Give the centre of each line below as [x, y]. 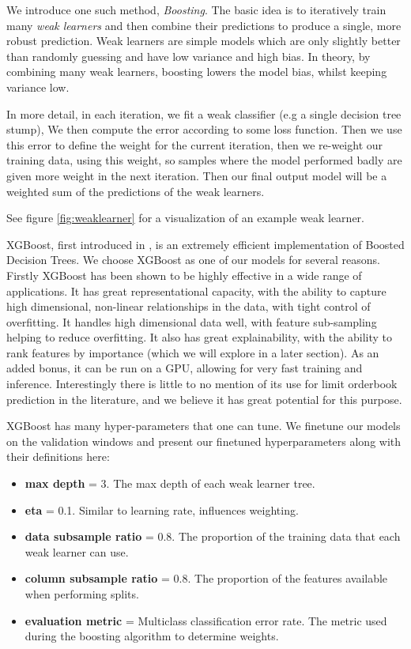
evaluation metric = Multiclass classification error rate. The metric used [206, 620]
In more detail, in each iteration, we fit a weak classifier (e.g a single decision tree [204, 113]
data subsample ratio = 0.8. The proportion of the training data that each [213, 536]
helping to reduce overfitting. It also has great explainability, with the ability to [199, 337]
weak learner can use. [77, 551]
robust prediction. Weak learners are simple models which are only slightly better [204, 41]
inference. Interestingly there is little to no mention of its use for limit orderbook [202, 384]
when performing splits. [82, 594]
